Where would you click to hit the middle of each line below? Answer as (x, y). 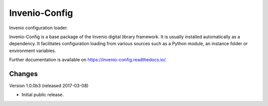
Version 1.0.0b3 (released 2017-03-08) (49, 86)
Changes (24, 74)
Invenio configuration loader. (38, 28)
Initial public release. (43, 95)
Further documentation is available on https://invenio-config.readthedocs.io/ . (88, 60)
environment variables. (33, 51)
